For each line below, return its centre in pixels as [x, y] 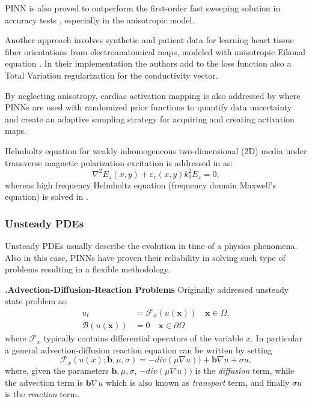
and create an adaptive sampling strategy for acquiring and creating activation [150, 118]
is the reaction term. [42, 394]
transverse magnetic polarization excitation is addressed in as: [119, 162]
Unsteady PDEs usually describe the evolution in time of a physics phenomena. [151, 246]
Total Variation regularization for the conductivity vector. [112, 75]
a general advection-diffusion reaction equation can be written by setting [139, 349]
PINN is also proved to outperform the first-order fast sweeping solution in [143, 8]
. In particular [276, 338]
